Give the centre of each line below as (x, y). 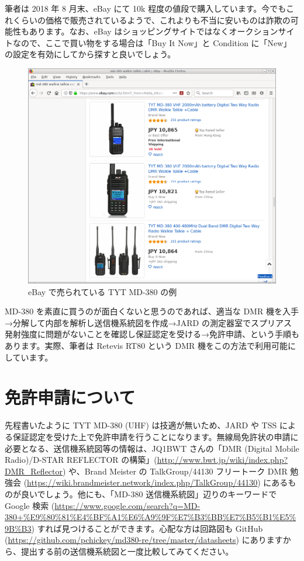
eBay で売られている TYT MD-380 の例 (103, 291)
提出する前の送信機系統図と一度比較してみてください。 (127, 551)
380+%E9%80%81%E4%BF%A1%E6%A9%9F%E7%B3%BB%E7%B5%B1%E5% (151, 517)
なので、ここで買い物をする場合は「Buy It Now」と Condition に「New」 (152, 42)
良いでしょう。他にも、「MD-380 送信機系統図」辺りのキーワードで (149, 494)
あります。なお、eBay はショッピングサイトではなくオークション (153, 31)
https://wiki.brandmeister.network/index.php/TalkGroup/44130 (142, 482)
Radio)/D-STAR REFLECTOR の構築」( (81, 460)
